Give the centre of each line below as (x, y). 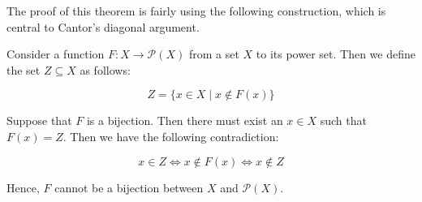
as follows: (105, 69)
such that (343, 120)
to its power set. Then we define (336, 54)
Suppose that (39, 120)
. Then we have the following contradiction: (171, 136)
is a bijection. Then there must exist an (185, 120)
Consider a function (56, 54)
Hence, (23, 187)
